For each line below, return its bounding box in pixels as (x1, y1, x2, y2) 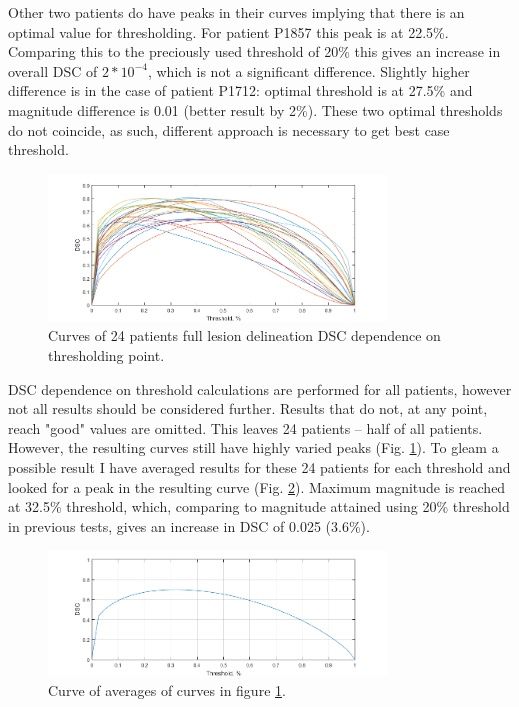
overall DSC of (8, 60, 98, 81)
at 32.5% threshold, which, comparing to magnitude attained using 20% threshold (8, 496, 510, 517)
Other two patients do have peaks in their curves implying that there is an (8, 2, 465, 22)
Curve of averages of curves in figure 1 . (48, 680, 286, 701)
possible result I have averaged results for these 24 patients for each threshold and (8, 456, 511, 477)
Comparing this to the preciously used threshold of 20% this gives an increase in (8, 41, 501, 62)
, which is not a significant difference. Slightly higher (147, 60, 470, 81)
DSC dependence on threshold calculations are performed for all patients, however (8, 378, 512, 399)
